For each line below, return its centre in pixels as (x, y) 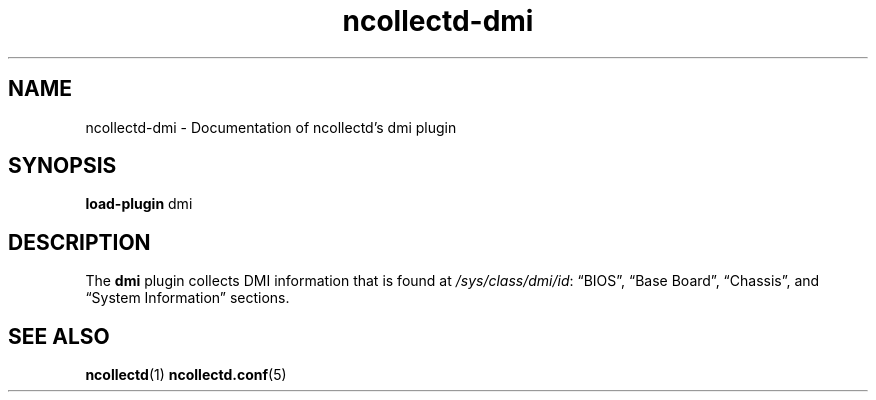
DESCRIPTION (79, 242)
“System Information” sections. (187, 298)
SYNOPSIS (62, 166)
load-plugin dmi (139, 204)
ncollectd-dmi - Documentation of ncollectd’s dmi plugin (271, 127)
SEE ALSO (59, 336)
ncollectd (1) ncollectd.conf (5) (186, 375)
